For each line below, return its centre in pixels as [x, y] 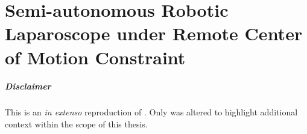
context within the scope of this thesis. [76, 123]
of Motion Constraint [95, 57]
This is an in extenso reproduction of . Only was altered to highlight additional [151, 112]
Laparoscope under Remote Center [154, 33]
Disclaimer [28, 86]
